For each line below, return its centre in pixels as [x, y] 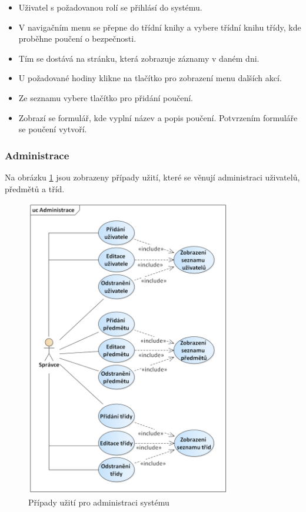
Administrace [37, 155]
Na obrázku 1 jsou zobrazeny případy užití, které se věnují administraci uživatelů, [152, 177]
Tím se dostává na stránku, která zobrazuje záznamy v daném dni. [139, 58]
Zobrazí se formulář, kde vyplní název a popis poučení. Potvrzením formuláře [158, 117]
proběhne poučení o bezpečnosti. [77, 39]
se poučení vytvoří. [53, 129]
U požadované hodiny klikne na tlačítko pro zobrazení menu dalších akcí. [150, 78]
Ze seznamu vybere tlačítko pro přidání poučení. [106, 97]
